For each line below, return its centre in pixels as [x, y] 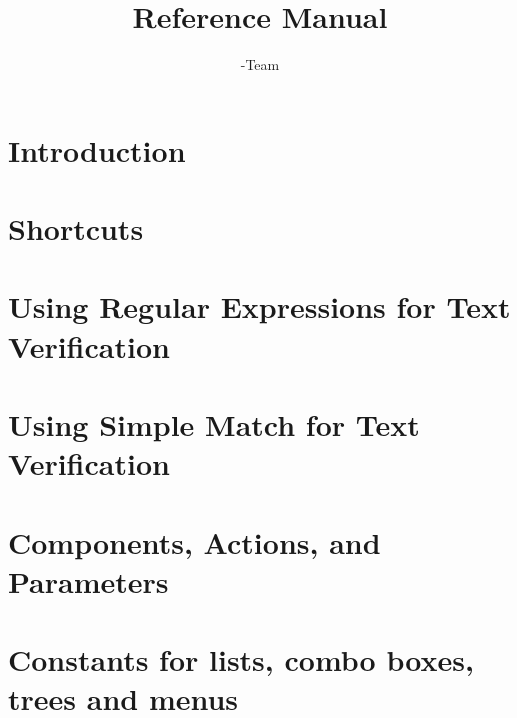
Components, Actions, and [194, 541]
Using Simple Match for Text [214, 424]
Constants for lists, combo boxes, [241, 659]
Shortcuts [76, 228]
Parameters [88, 580]
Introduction [97, 149]
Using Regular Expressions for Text [259, 306]
